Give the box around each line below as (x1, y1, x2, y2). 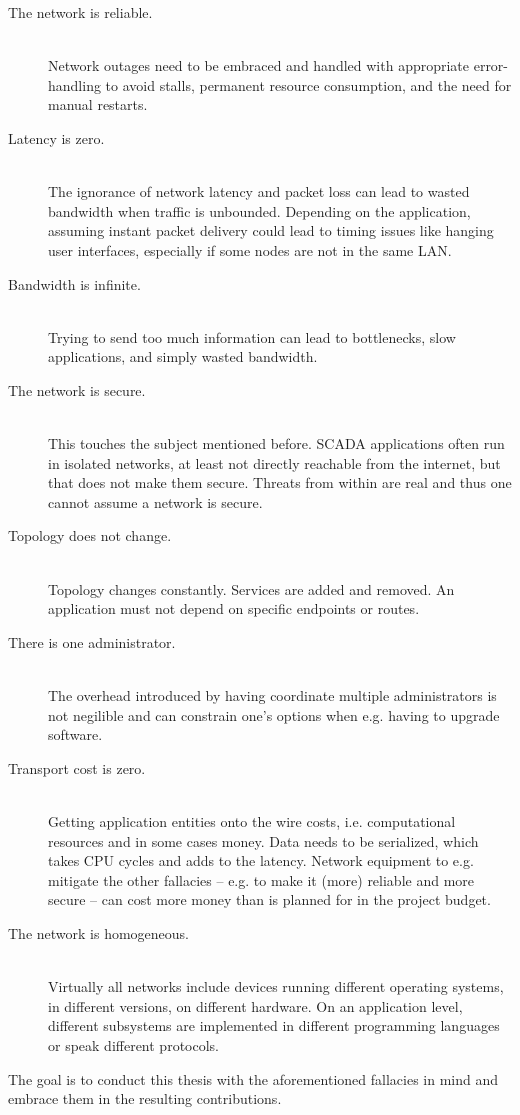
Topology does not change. (8, 525, 172, 546)
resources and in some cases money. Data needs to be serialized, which (48, 830, 479, 851)
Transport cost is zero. (8, 757, 146, 778)
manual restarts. (48, 94, 148, 115)
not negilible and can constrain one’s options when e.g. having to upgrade (48, 704, 500, 725)
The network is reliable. (8, 2, 153, 22)
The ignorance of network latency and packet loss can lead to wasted (48, 181, 470, 202)
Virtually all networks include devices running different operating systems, (48, 976, 504, 997)
